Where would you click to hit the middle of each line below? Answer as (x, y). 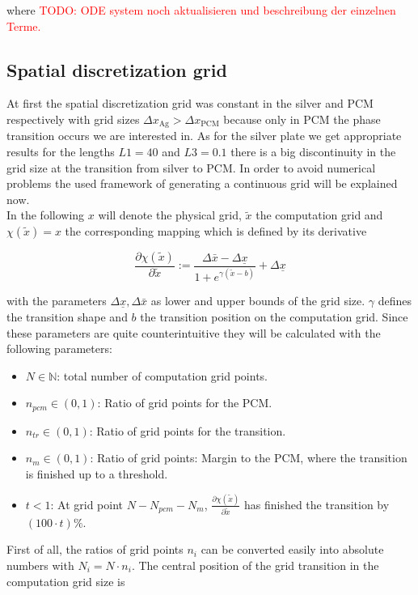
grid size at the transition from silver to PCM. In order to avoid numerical (191, 167)
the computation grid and (319, 215)
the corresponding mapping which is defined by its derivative (216, 231)
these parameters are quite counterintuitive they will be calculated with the (194, 332)
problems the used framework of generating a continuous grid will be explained (202, 183)
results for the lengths (61, 152)
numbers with (40, 565)
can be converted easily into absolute (292, 549)
